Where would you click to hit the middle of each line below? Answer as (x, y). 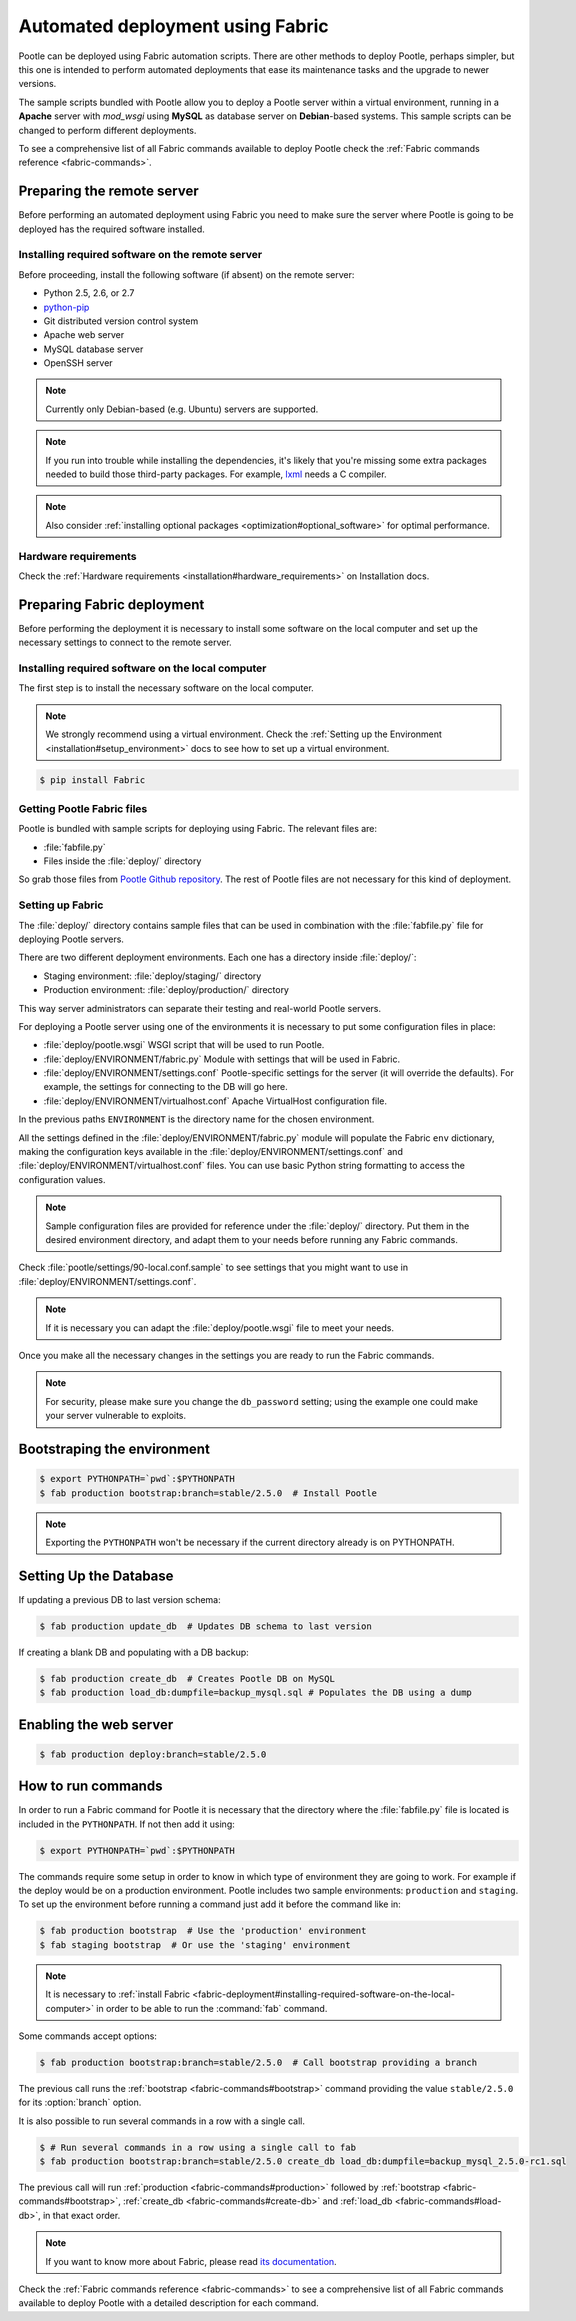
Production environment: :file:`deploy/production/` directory (166, 990)
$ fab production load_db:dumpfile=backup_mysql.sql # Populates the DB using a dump (255, 1693)
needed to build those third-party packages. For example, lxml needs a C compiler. (216, 474)
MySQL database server (93, 349)
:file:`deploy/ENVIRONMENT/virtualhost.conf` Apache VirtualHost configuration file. (215, 1101)
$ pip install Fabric (92, 779)
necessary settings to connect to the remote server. (125, 642)
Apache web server (84, 335)
